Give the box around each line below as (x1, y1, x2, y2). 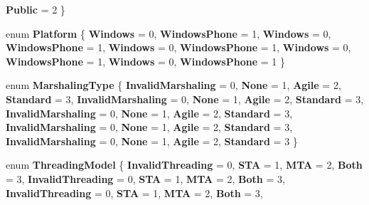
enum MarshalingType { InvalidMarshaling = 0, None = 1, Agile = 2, (6, 78, 341, 93)
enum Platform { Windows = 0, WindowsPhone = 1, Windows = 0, (6, 26, 331, 41)
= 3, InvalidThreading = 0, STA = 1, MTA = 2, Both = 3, (6, 171, 285, 186)
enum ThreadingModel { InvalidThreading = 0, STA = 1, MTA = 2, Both (6, 157, 363, 172)
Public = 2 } (6, 2, 65, 16)
